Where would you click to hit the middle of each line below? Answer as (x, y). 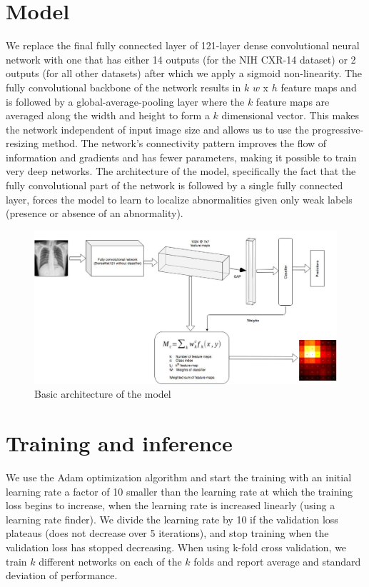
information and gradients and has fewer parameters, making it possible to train (181, 157)
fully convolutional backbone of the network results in (123, 87)
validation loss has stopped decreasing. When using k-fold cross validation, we (176, 547)
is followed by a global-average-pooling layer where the (125, 101)
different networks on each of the (110, 561)
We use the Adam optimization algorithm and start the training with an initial (179, 477)
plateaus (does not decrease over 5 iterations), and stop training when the (167, 533)
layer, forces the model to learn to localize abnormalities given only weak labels (179, 199)
